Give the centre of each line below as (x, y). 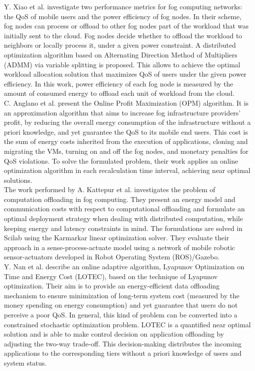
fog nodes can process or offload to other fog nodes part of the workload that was (126, 26)
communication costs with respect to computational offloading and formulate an (125, 209)
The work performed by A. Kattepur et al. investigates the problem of (110, 189)
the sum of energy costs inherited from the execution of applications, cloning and (126, 141)
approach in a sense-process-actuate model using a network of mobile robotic (120, 247)
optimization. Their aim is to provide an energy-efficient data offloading (112, 286)
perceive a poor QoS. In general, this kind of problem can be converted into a (121, 314)
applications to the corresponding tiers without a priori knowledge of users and (123, 353)
